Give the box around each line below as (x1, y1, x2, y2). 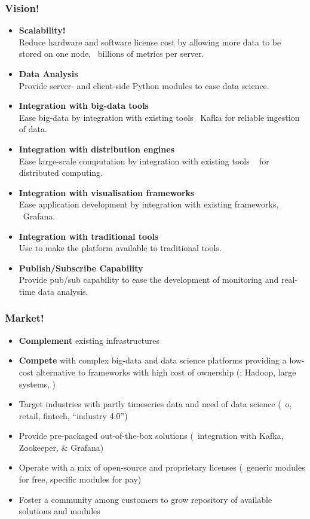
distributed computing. (19, 166, 103, 179)
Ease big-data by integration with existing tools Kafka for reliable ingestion (19, 111, 300, 123)
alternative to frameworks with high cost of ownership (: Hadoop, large (36, 365, 296, 378)
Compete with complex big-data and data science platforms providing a (19, 354, 287, 367)
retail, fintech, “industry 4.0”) (19, 409, 128, 422)
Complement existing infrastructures (19, 334, 160, 346)
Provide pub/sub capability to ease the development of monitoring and (19, 273, 279, 286)
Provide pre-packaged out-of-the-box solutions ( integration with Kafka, (19, 429, 284, 442)
